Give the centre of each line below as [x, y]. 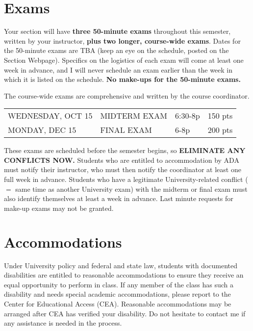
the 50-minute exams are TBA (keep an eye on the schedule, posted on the [116, 50]
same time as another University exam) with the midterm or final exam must [131, 189]
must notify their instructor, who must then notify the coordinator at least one [123, 169]
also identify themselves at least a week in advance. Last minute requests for [119, 198]
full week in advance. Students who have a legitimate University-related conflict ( [126, 179]
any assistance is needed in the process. [63, 323]
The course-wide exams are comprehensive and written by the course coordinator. [127, 95]
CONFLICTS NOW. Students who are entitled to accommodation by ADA [122, 160]
